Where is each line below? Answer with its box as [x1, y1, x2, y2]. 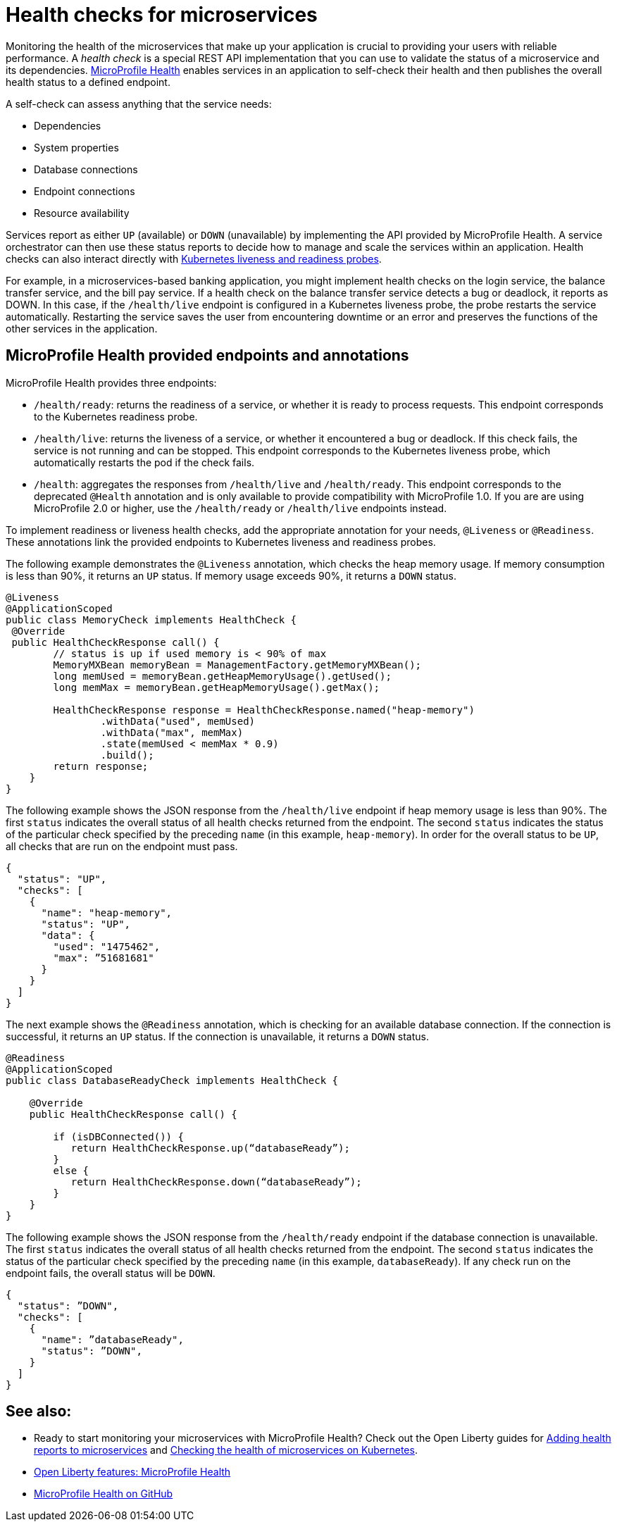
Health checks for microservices [6, 3, 318, 27]
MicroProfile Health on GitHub [34, 1488, 173, 1500]
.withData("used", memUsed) [100, 715, 256, 727]
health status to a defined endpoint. [6, 75, 170, 88]
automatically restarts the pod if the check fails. [34, 456, 255, 468]
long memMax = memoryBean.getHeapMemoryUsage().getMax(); [53, 681, 380, 693]
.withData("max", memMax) [100, 726, 244, 738]
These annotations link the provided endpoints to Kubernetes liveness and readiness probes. [6, 535, 436, 548]
